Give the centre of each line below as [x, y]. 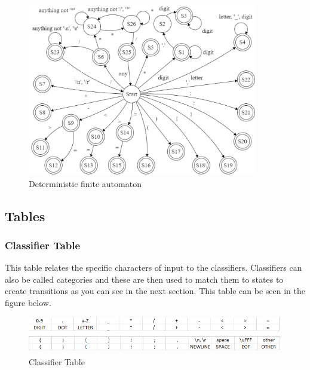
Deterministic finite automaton [85, 183]
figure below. [28, 303]
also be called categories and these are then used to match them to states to [144, 279]
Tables [25, 215]
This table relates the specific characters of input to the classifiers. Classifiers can [154, 267]
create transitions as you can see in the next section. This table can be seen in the [155, 291]
